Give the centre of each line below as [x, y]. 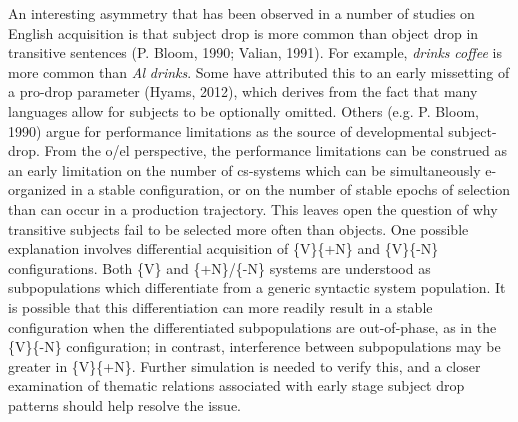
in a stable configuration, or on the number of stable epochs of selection [291, 189]
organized [37, 189]
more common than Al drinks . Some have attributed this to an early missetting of [259, 71]
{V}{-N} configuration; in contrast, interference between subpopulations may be [254, 346]
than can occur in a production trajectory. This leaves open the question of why [253, 208]
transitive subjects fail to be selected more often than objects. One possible [238, 228]
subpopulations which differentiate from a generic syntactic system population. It [257, 287]
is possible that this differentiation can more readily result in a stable [220, 306]
